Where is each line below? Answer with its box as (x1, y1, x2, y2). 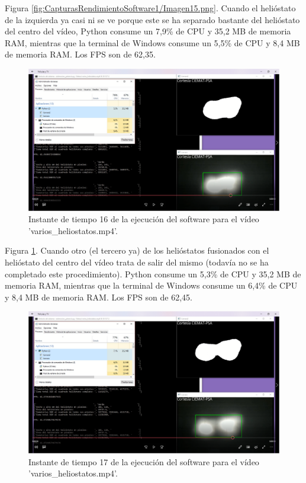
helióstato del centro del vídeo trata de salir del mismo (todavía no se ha (5, 256, 269, 268)
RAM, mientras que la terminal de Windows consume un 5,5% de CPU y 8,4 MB (5, 36, 300, 49)
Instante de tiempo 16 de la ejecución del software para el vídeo (28, 213, 259, 225)
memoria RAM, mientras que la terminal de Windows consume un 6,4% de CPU (5, 279, 298, 292)
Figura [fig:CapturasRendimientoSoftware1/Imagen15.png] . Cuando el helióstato (5, 2, 296, 14)
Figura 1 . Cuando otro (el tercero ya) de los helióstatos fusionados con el (5, 244, 269, 257)
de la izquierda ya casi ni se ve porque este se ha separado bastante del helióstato (5, 13, 300, 25)
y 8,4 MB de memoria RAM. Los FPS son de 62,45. (5, 290, 192, 303)
